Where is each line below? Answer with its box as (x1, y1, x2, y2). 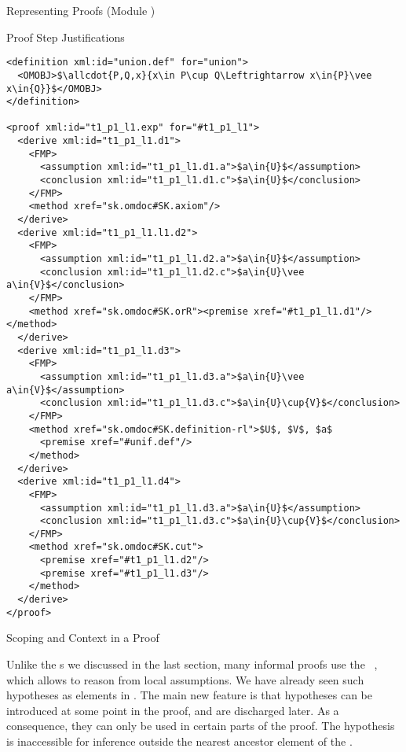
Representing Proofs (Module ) (6, 2, 155, 18)
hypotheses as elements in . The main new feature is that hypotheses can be (6, 687, 373, 703)
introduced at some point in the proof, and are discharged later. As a (6, 702, 339, 718)
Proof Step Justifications (6, 28, 125, 45)
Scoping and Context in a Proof (6, 629, 159, 646)
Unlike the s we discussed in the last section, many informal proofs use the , (6, 656, 378, 672)
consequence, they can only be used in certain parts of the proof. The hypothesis (6, 717, 395, 734)
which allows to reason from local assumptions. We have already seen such (6, 671, 364, 687)
